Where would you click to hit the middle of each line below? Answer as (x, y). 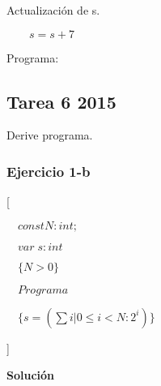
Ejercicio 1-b (49, 171)
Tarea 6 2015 (61, 101)
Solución (31, 375)
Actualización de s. (53, 10)
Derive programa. (50, 135)
